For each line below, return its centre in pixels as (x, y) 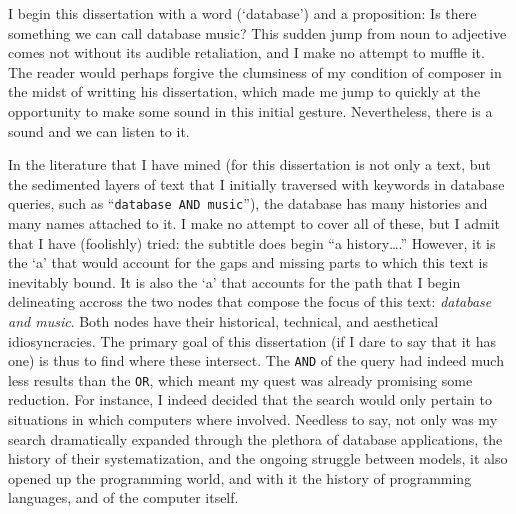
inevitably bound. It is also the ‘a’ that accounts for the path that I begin (234, 281)
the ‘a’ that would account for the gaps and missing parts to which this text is (248, 262)
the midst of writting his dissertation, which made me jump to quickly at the (244, 91)
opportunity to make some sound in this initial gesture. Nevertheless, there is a (250, 110)
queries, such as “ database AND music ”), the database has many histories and (248, 203)
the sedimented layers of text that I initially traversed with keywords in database (256, 183)
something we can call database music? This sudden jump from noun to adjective (257, 32)
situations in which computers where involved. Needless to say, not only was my (253, 419)
